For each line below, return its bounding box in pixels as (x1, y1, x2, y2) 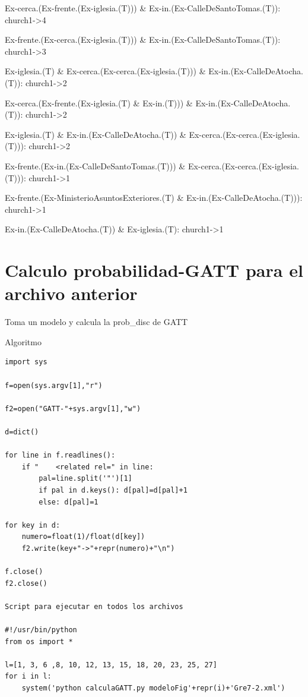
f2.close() (5, 579, 47, 588)
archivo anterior (5, 281, 138, 305)
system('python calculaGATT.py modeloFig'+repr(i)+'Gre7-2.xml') (21, 684, 285, 693)
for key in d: (5, 521, 61, 529)
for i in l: (5, 672, 52, 681)
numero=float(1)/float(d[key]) (21, 532, 145, 541)
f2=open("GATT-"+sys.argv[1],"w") (5, 404, 141, 413)
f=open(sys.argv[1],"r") (5, 381, 103, 390)
